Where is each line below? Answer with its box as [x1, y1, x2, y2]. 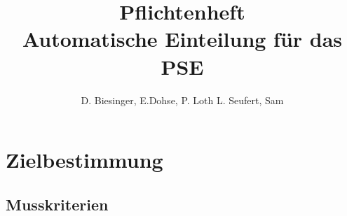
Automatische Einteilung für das [22, 24, 343, 53]
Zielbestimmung [6, 145, 163, 174]
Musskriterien [6, 193, 109, 215]
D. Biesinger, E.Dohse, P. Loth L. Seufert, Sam [81, 92, 284, 107]
